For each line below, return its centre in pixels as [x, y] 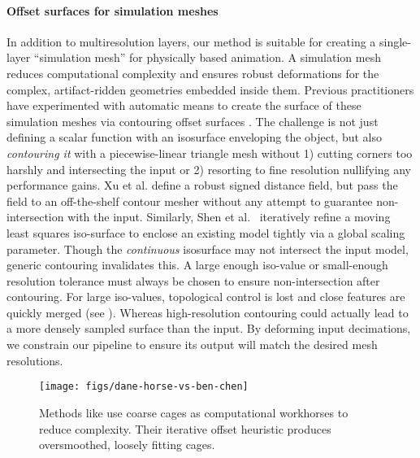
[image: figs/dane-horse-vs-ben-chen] [144, 387]
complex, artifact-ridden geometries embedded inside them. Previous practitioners [210, 89]
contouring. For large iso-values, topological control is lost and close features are [206, 297]
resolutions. [35, 360]
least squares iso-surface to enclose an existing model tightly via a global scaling [206, 232]
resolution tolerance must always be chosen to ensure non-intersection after [193, 280]
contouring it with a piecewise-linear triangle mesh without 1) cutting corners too [210, 153]
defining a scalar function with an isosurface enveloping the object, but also [195, 137]
